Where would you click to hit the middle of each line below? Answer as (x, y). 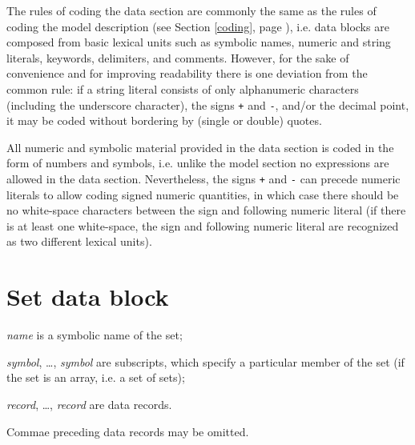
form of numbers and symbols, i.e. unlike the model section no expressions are (198, 163)
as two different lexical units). (79, 241)
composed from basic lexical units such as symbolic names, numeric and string (199, 42)
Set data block (88, 297)
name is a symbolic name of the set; (95, 335)
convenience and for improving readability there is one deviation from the (187, 73)
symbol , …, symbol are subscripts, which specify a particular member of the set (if (205, 361)
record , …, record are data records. (89, 404)
